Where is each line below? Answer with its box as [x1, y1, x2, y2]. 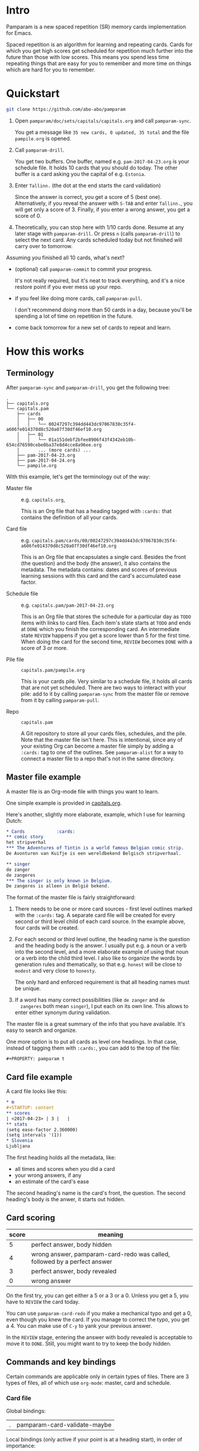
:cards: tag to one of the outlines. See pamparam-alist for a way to [21, 748, 184, 755]
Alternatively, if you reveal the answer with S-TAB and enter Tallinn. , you [14, 200, 193, 207]
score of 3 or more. [21, 644, 68, 651]
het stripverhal [6, 839, 46, 845]
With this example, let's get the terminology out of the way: [6, 473, 150, 480]
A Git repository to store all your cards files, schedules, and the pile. [21, 729, 187, 737]
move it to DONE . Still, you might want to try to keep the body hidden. [6, 1340, 172, 1347]
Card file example [6, 1072, 73, 1082]
